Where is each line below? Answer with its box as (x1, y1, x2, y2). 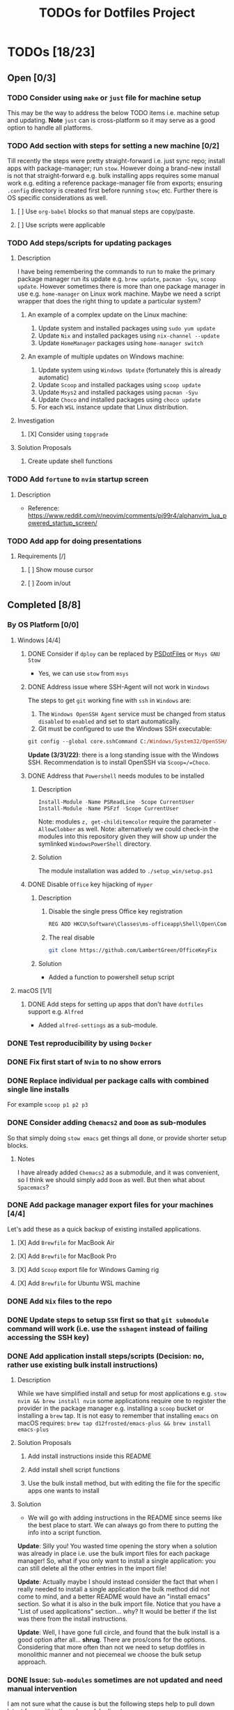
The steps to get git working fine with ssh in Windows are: (27, 696, 192, 704)
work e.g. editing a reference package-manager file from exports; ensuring (7, 179, 223, 188)
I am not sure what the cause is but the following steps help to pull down (7, 1700, 215, 1708)
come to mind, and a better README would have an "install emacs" (17, 1592, 211, 1601)
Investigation (17, 416, 54, 425)
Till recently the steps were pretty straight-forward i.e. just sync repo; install (7, 157, 225, 165)
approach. (17, 1658, 47, 1666)
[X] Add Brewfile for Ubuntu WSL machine (17, 1278, 141, 1287)
